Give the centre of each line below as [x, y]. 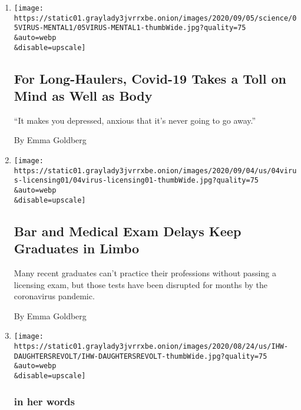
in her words [44, 401]
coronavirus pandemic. [54, 296]
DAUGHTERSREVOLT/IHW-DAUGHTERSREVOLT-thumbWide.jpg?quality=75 [140, 356]
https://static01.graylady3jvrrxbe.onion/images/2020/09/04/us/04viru [155, 171]
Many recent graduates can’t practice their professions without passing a [145, 272]
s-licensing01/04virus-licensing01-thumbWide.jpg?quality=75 [136, 181]
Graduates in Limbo [77, 248]
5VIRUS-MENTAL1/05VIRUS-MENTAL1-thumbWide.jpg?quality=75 [130, 28]
